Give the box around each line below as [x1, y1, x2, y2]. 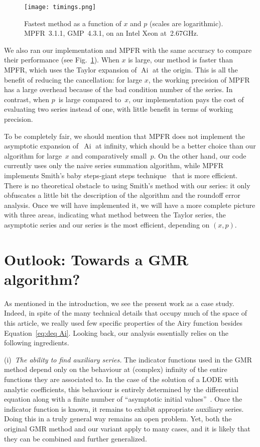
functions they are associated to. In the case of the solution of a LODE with [4, 374, 238, 384]
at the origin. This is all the [153, 64, 238, 75]
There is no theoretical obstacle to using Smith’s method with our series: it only [4, 180, 250, 190]
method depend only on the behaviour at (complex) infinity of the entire [4, 364, 227, 375]
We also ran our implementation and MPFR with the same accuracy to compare [4, 44, 252, 55]
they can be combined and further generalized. [4, 433, 147, 443]
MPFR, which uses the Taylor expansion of [4, 64, 137, 75]
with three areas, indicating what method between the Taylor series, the [4, 209, 226, 220]
